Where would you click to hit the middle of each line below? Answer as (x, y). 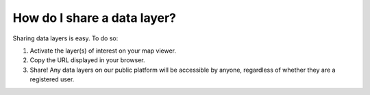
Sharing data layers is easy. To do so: (65, 38)
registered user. (52, 79)
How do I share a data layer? (95, 18)
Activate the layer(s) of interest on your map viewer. (103, 51)
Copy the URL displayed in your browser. (87, 60)
